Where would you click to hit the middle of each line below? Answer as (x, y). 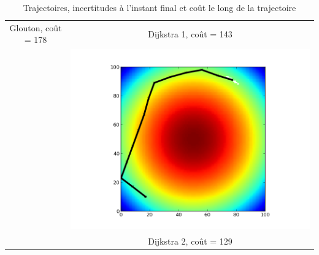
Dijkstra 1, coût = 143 (190, 33)
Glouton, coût (36, 27)
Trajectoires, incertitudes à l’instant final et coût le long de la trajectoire (159, 7)
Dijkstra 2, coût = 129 (190, 241)
